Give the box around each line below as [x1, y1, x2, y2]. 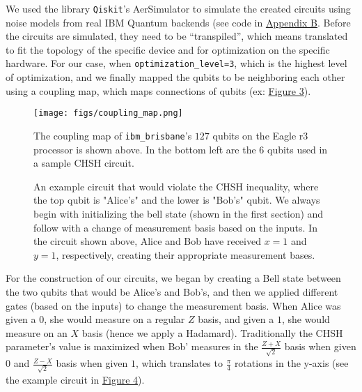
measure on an [6, 325, 68, 340]
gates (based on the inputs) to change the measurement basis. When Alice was [6, 298, 341, 312]
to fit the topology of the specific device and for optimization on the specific [6, 42, 330, 56]
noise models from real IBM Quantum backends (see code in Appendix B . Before [6, 15, 351, 29]
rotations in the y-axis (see [234, 356, 349, 370]
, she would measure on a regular [44, 312, 185, 326]
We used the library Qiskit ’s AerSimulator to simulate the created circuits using [6, 1, 351, 15]
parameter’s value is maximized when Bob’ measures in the [6, 339, 258, 354]
